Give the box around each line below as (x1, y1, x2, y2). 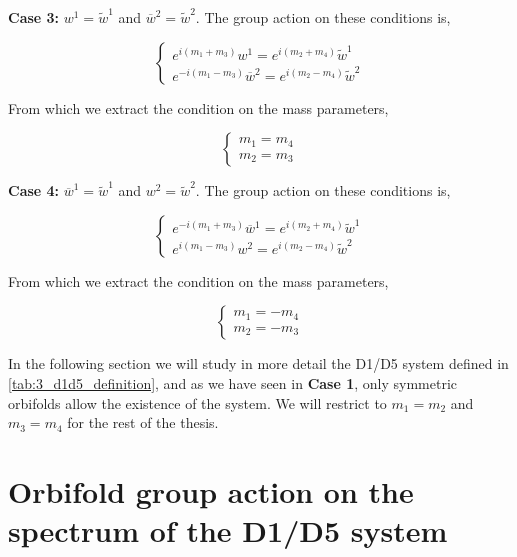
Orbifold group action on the (8, 470, 414, 511)
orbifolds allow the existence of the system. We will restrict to (8, 392, 387, 413)
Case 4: (8, 180, 60, 201)
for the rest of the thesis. (67, 412, 219, 433)
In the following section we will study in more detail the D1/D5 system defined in (8, 353, 509, 374)
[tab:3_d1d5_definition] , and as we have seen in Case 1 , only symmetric (8, 372, 458, 393)
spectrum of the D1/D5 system (8, 510, 448, 551)
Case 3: (8, 7, 60, 27)
